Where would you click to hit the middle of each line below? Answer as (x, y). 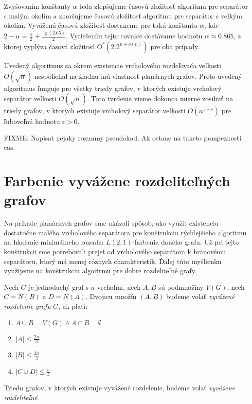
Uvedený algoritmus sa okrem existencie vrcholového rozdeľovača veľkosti (113, 65)
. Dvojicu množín (111, 296)
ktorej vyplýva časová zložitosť (49, 46)
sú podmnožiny (181, 287)
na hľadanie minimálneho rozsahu (54, 242)
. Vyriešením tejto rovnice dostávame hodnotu (134, 36)
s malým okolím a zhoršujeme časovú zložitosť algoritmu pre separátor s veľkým (123, 15)
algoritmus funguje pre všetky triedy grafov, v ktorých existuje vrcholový (113, 88)
